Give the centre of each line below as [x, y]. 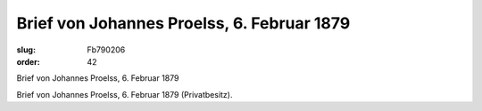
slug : [26, 50]
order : [28, 61]
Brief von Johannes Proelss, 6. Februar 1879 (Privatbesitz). [125, 94]
